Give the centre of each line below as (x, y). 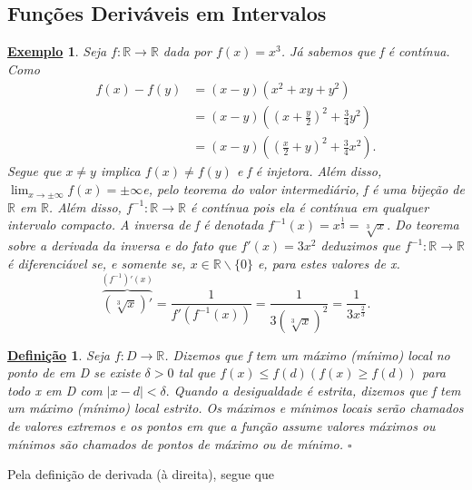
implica (120, 171)
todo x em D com (55, 390)
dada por (187, 51)
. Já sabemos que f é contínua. (365, 51)
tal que (197, 372)
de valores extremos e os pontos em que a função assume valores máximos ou (221, 425)
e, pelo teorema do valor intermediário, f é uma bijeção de (304, 189)
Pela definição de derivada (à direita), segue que (141, 474)
